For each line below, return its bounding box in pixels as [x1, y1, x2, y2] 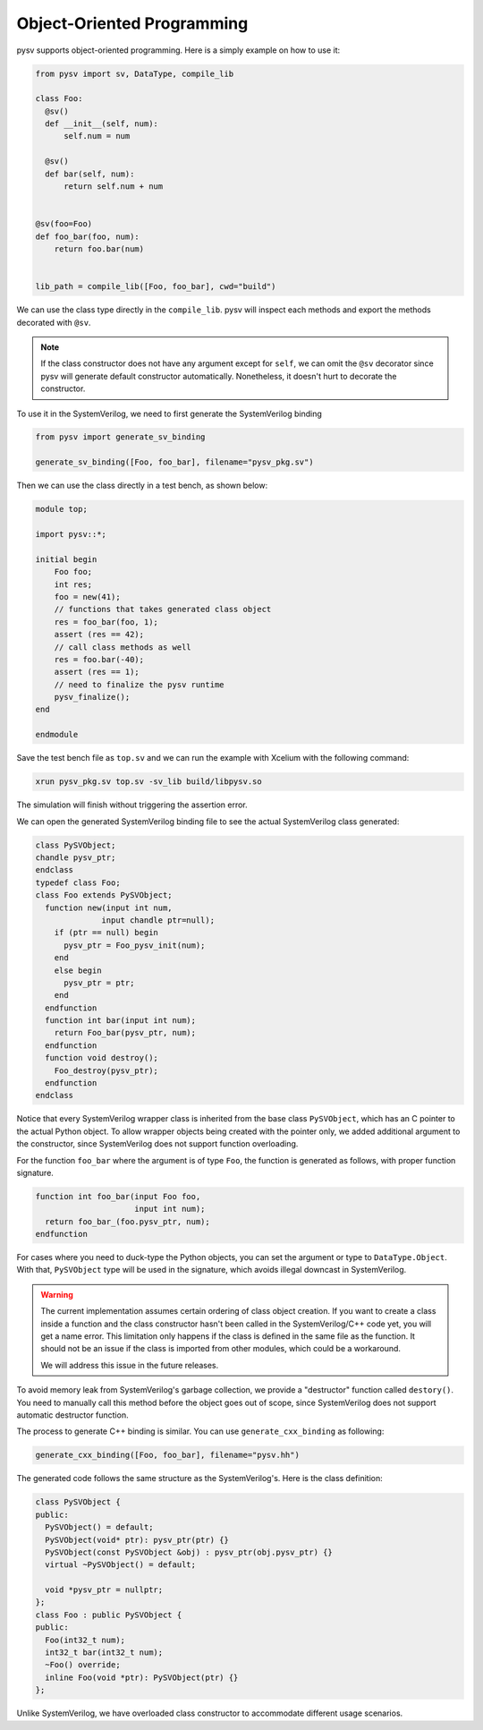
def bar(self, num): [45, 168, 135, 179]
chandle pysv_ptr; [35, 852, 116, 863]
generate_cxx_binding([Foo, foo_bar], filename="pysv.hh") [35, 1450, 300, 1461]
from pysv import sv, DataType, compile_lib [35, 68, 234, 79]
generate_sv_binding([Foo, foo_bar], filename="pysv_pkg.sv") [35, 457, 314, 467]
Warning [40, 1289, 73, 1300]
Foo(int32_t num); [45, 1634, 125, 1645]
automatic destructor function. [16, 1410, 129, 1420]
